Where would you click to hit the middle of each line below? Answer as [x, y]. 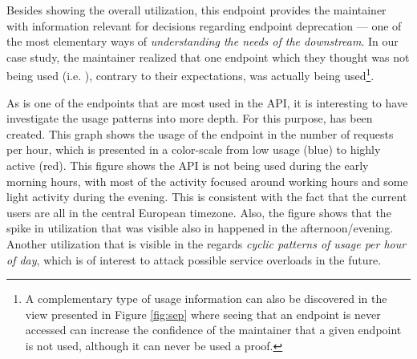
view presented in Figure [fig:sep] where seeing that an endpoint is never [203, 314]
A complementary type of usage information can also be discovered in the [206, 298]
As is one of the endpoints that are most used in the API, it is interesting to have [207, 102]
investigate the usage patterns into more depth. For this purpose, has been [190, 118]
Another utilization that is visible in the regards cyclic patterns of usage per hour [206, 243]
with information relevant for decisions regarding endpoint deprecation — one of [204, 25]
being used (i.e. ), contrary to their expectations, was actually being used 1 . [190, 75]
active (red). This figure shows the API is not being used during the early [188, 165]
